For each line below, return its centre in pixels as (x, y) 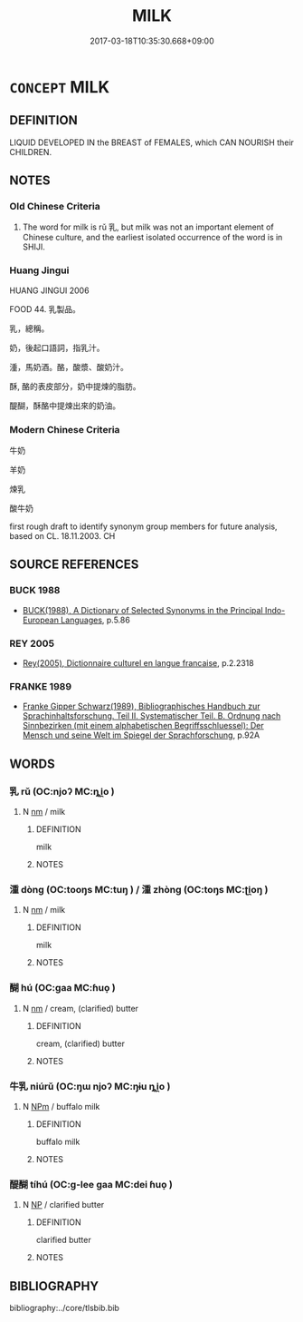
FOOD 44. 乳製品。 (45, 308)
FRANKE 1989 (41, 686)
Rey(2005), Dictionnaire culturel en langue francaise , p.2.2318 (138, 663)
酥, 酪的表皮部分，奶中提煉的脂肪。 (75, 386)
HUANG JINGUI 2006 (49, 290)
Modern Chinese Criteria (65, 429)
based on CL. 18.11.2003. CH (62, 536)
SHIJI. (33, 247)
